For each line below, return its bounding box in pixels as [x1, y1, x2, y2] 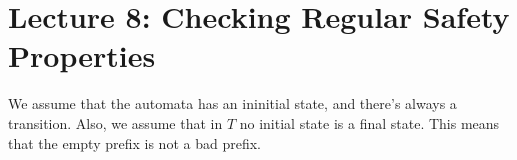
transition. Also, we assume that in [8, 112, 223, 133]
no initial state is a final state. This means [239, 112, 500, 133]
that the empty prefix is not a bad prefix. [8, 132, 261, 153]
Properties [8, 35, 156, 76]
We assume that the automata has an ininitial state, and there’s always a [8, 93, 457, 114]
